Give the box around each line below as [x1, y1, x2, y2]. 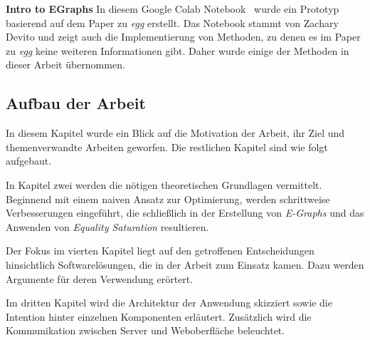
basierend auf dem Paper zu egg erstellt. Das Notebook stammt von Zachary [6, 15, 339, 30]
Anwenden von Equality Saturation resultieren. [6, 219, 209, 234]
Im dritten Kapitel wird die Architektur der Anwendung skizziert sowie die [6, 295, 332, 310]
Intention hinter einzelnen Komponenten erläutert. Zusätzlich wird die [6, 309, 312, 324]
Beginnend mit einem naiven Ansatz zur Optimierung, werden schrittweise [6, 191, 330, 206]
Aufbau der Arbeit [6, 92, 146, 114]
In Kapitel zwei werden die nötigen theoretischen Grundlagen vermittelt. [6, 177, 322, 192]
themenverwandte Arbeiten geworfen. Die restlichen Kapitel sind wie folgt [6, 139, 328, 154]
